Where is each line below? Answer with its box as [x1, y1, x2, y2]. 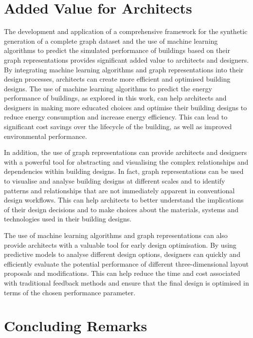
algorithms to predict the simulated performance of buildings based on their [4, 45, 230, 55]
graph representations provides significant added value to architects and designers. [4, 54, 249, 65]
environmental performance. [4, 131, 87, 141]
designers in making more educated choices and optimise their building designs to [4, 102, 247, 112]
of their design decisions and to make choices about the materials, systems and [4, 204, 239, 214]
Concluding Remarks [4, 316, 147, 336]
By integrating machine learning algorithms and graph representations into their [4, 64, 244, 74]
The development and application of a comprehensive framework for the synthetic [4, 26, 248, 36]
